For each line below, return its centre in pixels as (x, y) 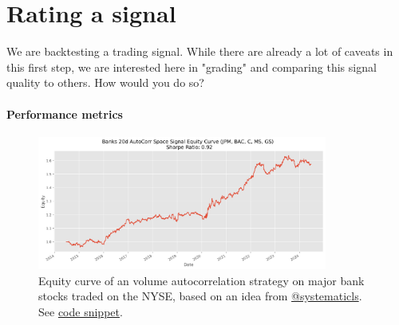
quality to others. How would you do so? (105, 82)
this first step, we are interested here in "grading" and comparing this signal (192, 67)
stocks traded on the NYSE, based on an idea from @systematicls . (200, 296)
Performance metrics (65, 114)
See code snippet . (81, 311)
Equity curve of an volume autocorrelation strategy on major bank (201, 280)
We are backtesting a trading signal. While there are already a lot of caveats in (200, 51)
